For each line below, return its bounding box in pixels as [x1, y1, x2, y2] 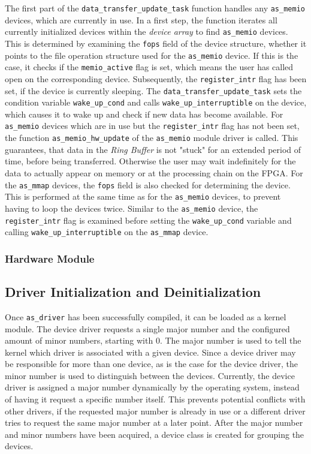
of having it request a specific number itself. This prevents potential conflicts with [5, 393, 306, 405]
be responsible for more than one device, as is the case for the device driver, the [5, 357, 298, 370]
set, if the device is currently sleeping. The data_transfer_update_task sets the [5, 84, 302, 97]
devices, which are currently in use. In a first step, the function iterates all [5, 13, 277, 26]
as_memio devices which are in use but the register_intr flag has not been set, [5, 119, 300, 132]
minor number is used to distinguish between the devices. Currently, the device [5, 369, 295, 381]
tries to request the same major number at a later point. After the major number [5, 416, 303, 429]
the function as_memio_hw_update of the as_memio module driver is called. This [5, 131, 298, 144]
